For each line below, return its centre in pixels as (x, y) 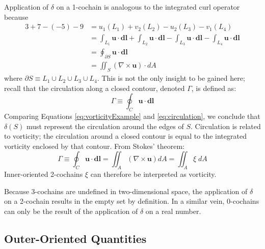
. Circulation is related (226, 126)
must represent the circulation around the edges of (105, 126)
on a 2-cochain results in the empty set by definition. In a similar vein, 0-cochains (132, 201)
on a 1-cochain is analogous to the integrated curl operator (148, 7)
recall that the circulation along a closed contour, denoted (95, 88)
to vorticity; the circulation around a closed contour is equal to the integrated (125, 136)
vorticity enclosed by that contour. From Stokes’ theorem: (95, 146)
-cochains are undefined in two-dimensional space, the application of (141, 191)
